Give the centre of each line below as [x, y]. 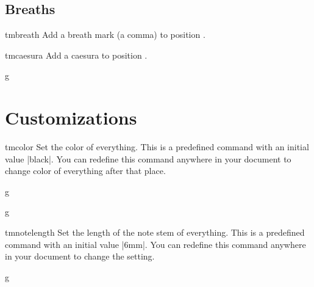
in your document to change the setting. [80, 256]
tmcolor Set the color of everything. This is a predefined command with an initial [157, 147]
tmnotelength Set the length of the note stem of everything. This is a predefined [155, 232]
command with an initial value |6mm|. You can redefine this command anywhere [155, 244]
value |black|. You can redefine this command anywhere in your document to [148, 158]
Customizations [71, 118]
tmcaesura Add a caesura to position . [76, 55]
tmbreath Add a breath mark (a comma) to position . [105, 35]
